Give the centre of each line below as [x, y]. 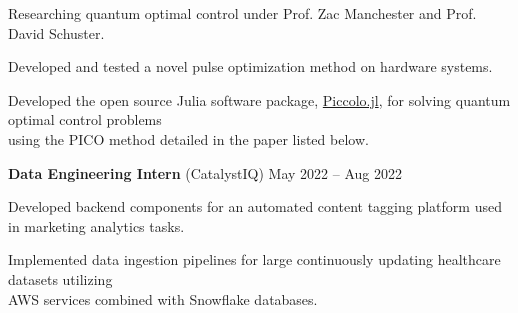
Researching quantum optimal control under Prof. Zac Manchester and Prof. [242, 13]
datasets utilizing [60, 278]
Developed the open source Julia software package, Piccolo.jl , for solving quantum [259, 99]
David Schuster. [56, 32]
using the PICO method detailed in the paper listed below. [188, 138]
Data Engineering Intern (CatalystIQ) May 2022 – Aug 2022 [205, 172]
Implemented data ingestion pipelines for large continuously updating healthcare [254, 259]
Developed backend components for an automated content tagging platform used [255, 206]
